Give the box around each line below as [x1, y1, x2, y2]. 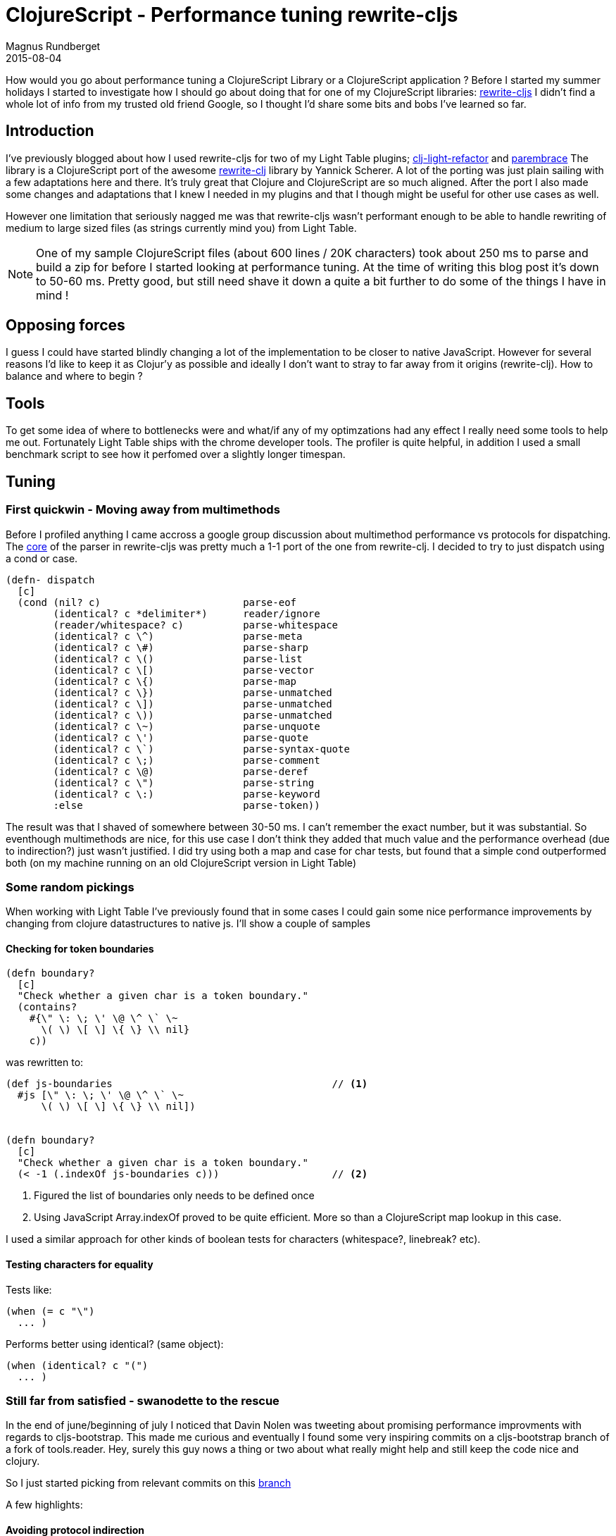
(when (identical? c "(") [6, 1359, 149, 1371]
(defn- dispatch [6, 574, 95, 586]
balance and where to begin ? [6, 370, 143, 383]
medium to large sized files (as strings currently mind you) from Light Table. [6, 221, 357, 234]
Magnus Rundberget [6, 39, 101, 52]
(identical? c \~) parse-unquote [53, 720, 320, 732]
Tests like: [6, 1283, 52, 1296]
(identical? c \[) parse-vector [53, 664, 315, 676]
